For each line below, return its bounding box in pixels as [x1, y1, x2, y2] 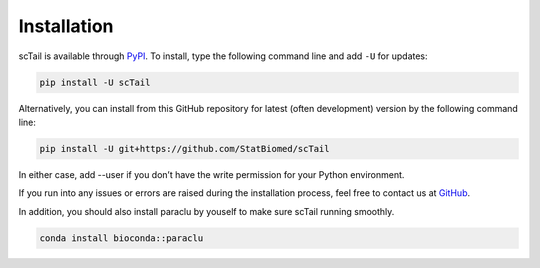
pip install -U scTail [39, 76, 151, 88]
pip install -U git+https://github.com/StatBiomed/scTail [39, 143, 330, 154]
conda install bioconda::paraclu [39, 232, 204, 244]
